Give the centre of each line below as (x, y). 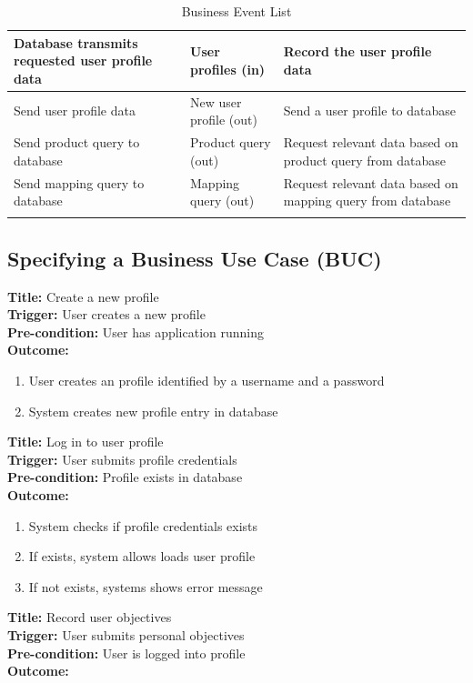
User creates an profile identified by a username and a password (206, 381)
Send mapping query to (79, 182)
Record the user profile (357, 51)
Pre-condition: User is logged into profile (126, 653)
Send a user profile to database (369, 110)
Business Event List (236, 11)
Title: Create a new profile (83, 296)
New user (216, 101)
